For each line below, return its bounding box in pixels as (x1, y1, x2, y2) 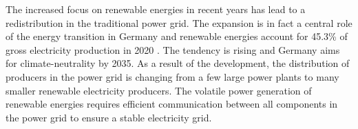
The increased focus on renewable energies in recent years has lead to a (6, 2, 306, 16)
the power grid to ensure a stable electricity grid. (6, 110, 212, 124)
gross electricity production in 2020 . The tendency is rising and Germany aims (6, 42, 340, 57)
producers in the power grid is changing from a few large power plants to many (6, 69, 339, 83)
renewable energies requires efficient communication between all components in (6, 97, 338, 111)
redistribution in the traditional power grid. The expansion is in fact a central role (6, 15, 352, 30)
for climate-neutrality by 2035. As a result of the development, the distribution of (6, 56, 350, 70)
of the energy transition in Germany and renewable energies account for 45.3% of (6, 29, 348, 43)
